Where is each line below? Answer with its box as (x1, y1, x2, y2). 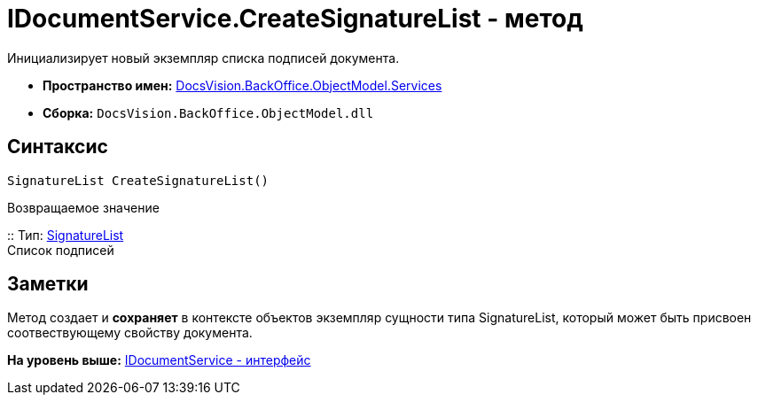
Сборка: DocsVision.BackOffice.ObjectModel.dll (43, 104, 374, 120)
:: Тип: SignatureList (7, 227, 124, 243)
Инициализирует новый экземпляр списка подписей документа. (7, 50, 400, 66)
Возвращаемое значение (7, 199, 160, 215)
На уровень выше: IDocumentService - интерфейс (7, 352, 311, 368)
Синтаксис (7, 135, 108, 158)
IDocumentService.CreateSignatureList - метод (7, 4, 583, 34)
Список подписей (7, 242, 114, 258)
